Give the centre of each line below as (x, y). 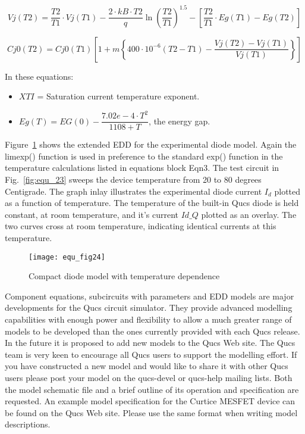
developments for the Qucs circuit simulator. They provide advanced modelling (149, 307)
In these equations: (39, 76)
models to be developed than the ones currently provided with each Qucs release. (152, 331)
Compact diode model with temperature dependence (124, 276)
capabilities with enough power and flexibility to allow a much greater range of (148, 319)
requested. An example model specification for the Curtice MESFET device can (150, 401)
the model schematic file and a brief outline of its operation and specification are (152, 389)
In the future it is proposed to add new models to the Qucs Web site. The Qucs (150, 343)
